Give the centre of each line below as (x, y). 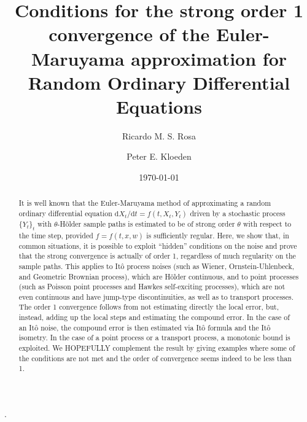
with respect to (267, 224)
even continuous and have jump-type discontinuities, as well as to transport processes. (156, 296)
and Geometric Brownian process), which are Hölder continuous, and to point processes (159, 276)
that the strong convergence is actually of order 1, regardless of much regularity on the (157, 256)
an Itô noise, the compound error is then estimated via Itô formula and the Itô (145, 327)
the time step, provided (56, 235)
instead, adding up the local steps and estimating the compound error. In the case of (154, 317)
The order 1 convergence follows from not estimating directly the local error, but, (149, 307)
